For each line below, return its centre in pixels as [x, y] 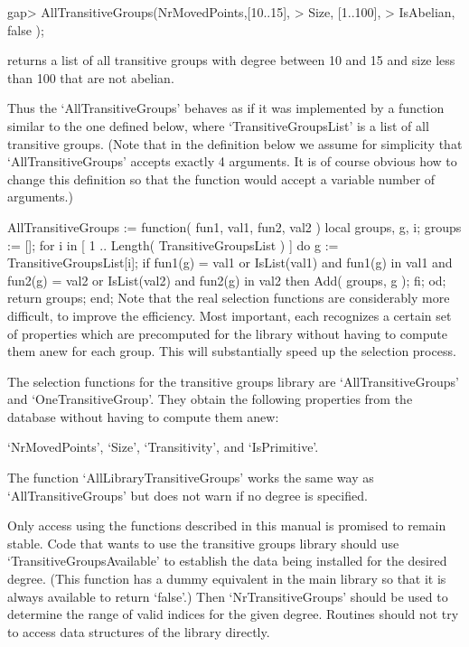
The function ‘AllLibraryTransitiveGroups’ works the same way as [191, 478]
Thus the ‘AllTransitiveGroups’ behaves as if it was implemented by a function [226, 108]
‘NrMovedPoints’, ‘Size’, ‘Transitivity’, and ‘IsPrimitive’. [163, 447]
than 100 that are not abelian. [91, 77]
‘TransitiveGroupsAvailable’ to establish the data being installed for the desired [227, 561]
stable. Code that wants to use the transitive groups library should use [203, 543]
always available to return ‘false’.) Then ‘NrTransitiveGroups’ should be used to [228, 596]
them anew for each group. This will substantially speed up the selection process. [232, 351]
